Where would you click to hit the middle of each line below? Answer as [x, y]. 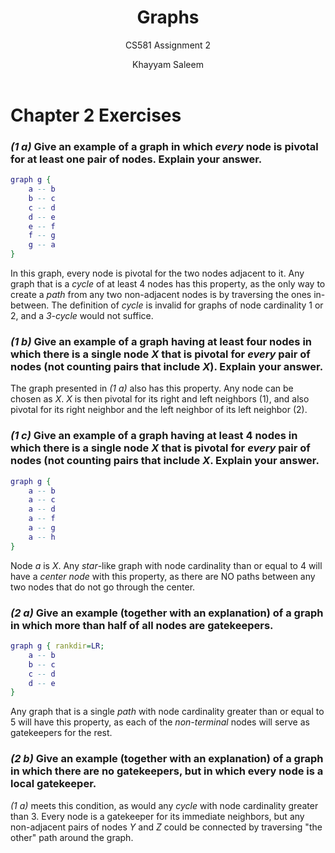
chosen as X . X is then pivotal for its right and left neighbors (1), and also [160, 399]
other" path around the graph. [72, 837]
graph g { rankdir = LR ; [57, 646]
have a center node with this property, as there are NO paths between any [163, 576]
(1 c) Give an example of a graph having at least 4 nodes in [154, 436]
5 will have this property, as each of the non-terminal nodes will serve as [160, 722]
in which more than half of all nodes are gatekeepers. [142, 625]
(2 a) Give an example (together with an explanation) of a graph [167, 613]
